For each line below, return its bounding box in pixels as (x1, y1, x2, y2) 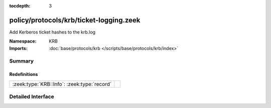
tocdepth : (9, 3, 31, 8)
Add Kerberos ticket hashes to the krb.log (9, 29, 95, 35)
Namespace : (9, 38, 37, 44)
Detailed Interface (9, 93, 55, 100)
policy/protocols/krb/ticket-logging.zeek (9, 15, 141, 24)
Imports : (9, 45, 28, 51)
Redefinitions (9, 71, 38, 77)
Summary (9, 57, 34, 64)
